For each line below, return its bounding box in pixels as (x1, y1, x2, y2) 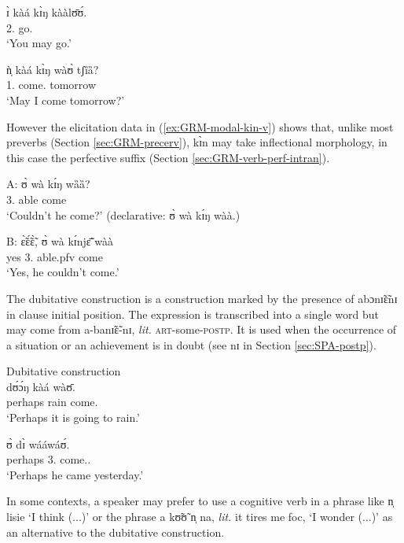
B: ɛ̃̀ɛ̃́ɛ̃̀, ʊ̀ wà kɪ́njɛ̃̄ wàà (6, 233, 113, 249)
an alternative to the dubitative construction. (6, 523, 225, 540)
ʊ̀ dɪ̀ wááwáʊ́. (6, 435, 70, 452)
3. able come (6, 190, 67, 207)
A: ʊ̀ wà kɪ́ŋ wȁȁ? (6, 175, 90, 192)
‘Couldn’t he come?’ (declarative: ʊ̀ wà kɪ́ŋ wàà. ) (6, 206, 241, 223)
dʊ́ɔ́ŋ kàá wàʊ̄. (6, 378, 75, 394)
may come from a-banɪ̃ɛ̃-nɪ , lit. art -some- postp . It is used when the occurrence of (6, 321, 397, 338)
